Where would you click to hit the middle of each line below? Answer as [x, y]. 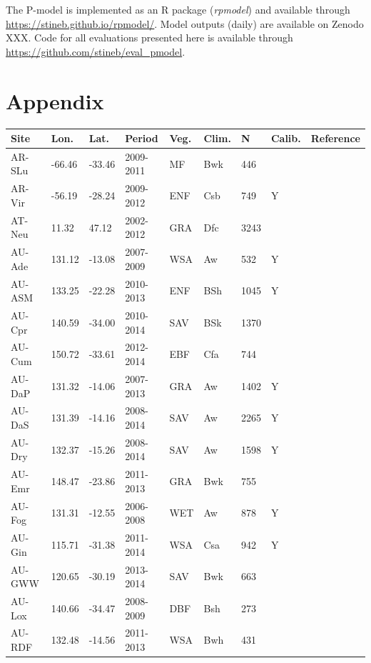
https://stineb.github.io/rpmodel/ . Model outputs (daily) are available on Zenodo [185, 23]
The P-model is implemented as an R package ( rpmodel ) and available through [178, 9]
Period [142, 138]
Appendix [55, 100]
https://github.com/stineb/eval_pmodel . [96, 51]
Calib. [286, 138]
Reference [335, 138]
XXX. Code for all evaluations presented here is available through [149, 38]
